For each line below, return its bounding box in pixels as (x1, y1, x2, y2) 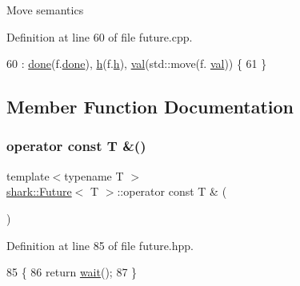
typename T (64, 167, 124, 184)
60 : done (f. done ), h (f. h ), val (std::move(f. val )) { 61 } (6, 55, 267, 72)
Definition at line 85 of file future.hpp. (6, 236, 194, 253)
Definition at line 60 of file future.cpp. (6, 28, 193, 45)
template (6, 167, 50, 184)
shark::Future (6, 183, 72, 200)
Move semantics (6, 2, 84, 18)
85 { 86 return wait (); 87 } (6, 264, 138, 280)
